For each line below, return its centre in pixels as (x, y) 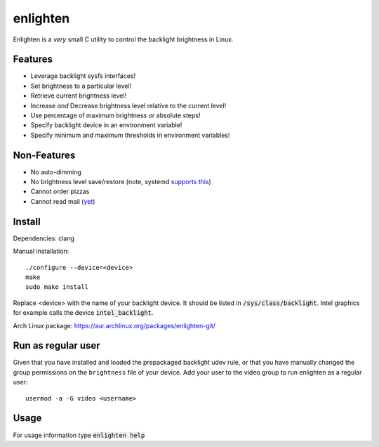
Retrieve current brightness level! (79, 96)
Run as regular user (57, 345)
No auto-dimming (56, 171)
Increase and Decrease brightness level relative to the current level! (128, 105)
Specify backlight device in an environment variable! (106, 125)
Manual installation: (41, 251)
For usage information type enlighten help (79, 435)
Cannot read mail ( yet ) (63, 201)
